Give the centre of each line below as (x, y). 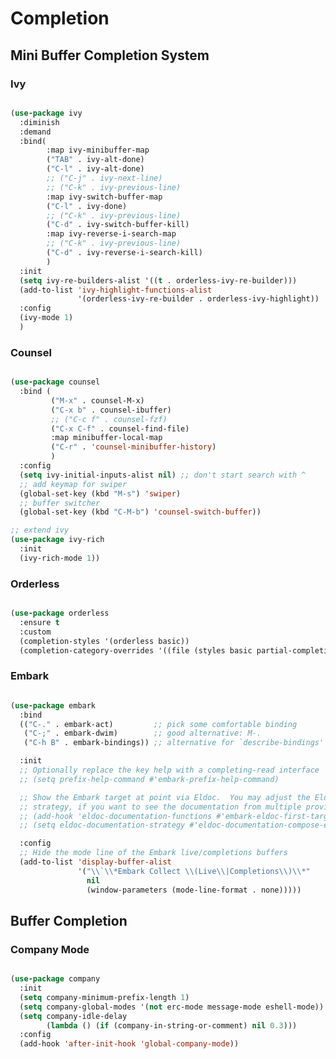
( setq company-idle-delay (73, 1016)
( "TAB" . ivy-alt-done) (95, 160)
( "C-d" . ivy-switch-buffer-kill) (118, 225)
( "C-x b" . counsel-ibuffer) (111, 410)
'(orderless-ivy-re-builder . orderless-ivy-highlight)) (198, 299)
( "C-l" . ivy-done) (87, 206)
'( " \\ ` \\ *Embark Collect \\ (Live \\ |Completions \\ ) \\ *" (194, 871)
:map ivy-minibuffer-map (98, 150)
